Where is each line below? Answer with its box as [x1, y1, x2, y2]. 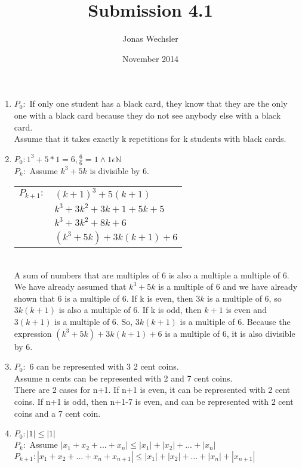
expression [14, 327, 52, 339]
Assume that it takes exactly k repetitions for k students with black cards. [14, 132, 286, 145]
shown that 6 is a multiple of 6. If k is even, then [14, 292, 193, 304]
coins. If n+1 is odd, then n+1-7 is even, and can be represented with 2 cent [14, 395, 294, 408]
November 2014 [122, 52, 179, 64]
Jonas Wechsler [122, 32, 178, 45]
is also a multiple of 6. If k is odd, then [58, 303, 202, 316]
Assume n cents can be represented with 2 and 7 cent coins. [14, 371, 233, 384]
